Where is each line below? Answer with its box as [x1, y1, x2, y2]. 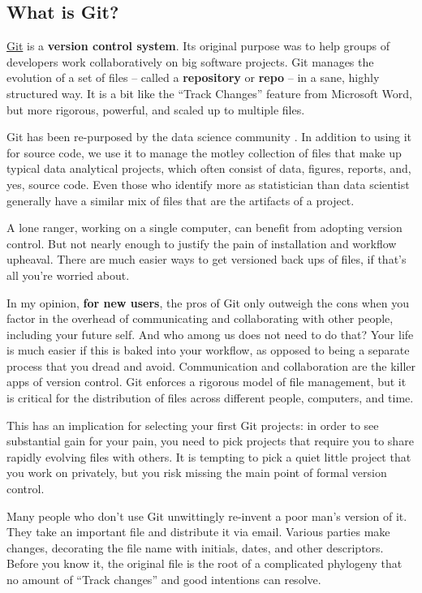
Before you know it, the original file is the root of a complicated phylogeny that [6, 555, 403, 572]
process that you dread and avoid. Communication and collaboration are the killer [6, 357, 416, 374]
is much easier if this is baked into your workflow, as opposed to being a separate [6, 342, 410, 359]
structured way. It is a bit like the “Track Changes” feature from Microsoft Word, [6, 84, 412, 101]
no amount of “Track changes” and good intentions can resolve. [6, 571, 321, 588]
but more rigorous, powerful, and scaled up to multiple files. [6, 101, 305, 118]
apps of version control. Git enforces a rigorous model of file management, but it [6, 373, 407, 390]
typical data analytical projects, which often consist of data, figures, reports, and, [6, 160, 411, 177]
